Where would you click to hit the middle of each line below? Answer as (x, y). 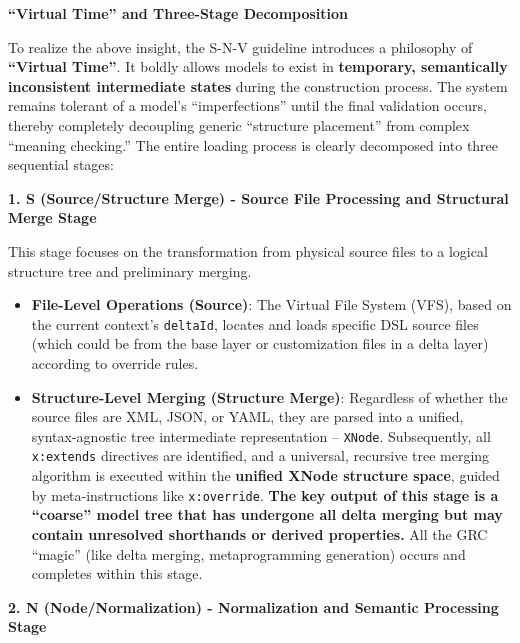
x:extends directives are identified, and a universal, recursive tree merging (260, 455)
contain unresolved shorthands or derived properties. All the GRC (259, 533)
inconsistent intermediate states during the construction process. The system (258, 85)
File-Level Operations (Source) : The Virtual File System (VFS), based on (271, 304)
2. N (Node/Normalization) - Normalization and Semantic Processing (253, 606)
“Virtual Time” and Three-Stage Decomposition (178, 13)
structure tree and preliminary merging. (130, 270)
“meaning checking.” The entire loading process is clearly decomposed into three (253, 144)
